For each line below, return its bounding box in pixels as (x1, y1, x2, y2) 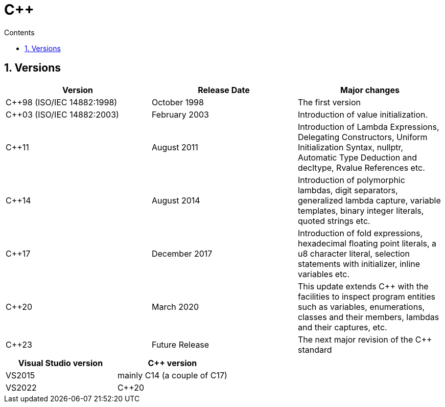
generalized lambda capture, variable (297, 195, 441, 206)
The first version (297, 97, 361, 107)
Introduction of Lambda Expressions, (297, 121, 439, 132)
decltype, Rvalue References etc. (297, 162, 425, 173)
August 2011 (151, 142, 198, 152)
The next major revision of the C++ (297, 334, 432, 345)
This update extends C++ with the (297, 281, 429, 291)
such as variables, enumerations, (297, 301, 425, 312)
